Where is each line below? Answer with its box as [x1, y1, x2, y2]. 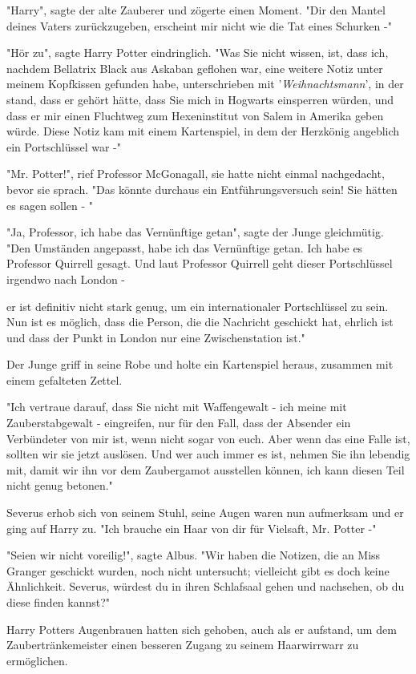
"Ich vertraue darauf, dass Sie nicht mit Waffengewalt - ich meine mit [6, 398, 347, 415]
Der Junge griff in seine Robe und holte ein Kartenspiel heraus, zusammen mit [6, 356, 394, 373]
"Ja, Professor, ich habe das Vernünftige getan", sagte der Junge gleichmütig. [6, 224, 384, 240]
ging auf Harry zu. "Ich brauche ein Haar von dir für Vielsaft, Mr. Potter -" [6, 519, 377, 536]
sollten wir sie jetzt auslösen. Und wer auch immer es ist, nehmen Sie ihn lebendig [6, 446, 410, 462]
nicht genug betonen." [6, 477, 113, 494]
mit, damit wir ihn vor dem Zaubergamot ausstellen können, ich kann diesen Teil [6, 461, 405, 478]
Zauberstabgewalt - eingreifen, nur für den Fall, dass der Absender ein [6, 414, 351, 431]
